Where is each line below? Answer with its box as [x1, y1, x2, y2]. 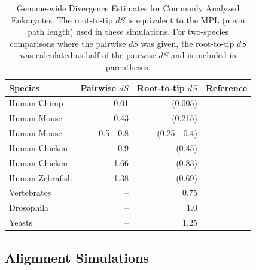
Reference [205, 81, 248, 94]
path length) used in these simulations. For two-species [28, 25, 229, 38]
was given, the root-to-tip [141, 37, 234, 49]
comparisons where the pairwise [10, 37, 126, 49]
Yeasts [9, 216, 33, 229]
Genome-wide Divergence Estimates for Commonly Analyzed [16, 2, 240, 14]
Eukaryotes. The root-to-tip [11, 13, 113, 26]
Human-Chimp [9, 97, 63, 109]
